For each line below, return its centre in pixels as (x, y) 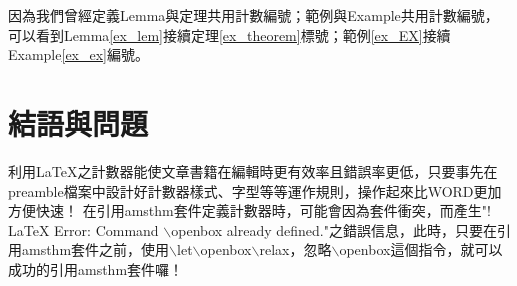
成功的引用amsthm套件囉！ (96, 268)
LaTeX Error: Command (83, 229)
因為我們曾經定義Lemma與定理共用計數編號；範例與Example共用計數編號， (253, 15)
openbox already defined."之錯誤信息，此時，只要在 (334, 229)
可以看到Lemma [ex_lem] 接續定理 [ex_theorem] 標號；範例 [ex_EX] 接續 (229, 34)
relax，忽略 (295, 249)
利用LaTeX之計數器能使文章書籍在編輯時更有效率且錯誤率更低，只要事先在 (253, 170)
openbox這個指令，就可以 (421, 249)
